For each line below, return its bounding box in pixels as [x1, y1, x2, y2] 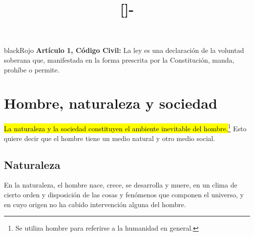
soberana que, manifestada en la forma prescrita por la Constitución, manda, [4, 54, 234, 65]
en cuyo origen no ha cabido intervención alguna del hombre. [4, 199, 186, 209]
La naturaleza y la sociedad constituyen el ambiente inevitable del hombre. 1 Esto [4, 122, 247, 133]
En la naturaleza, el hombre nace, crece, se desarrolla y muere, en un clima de [4, 180, 237, 190]
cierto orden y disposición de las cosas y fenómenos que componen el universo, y [4, 189, 244, 199]
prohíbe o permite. [4, 64, 60, 74]
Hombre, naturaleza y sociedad [4, 93, 217, 113]
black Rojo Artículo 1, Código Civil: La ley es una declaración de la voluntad [4, 45, 244, 55]
